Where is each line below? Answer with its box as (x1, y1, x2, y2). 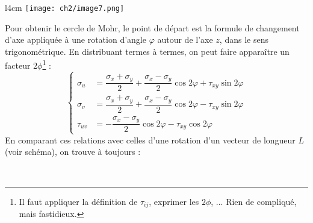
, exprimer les (149, 195, 199, 207)
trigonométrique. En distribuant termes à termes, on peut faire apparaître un (5, 45, 290, 57)
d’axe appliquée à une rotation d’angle (5, 33, 146, 46)
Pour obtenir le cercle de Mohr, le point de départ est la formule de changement (5, 21, 300, 34)
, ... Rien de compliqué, (211, 195, 297, 207)
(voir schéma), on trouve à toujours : (5, 145, 141, 158)
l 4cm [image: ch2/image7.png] (5, 1, 125, 13)
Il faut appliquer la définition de (19, 195, 138, 207)
